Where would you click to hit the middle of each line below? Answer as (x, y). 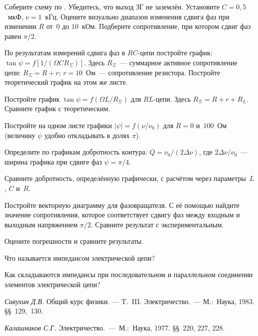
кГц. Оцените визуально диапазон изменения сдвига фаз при (137, 16)
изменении (21, 26)
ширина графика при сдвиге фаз (53, 161)
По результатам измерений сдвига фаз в (65, 53)
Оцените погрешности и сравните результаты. (74, 241)
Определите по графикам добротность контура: (76, 152)
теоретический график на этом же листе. (66, 82)
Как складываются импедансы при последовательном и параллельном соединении (129, 274)
